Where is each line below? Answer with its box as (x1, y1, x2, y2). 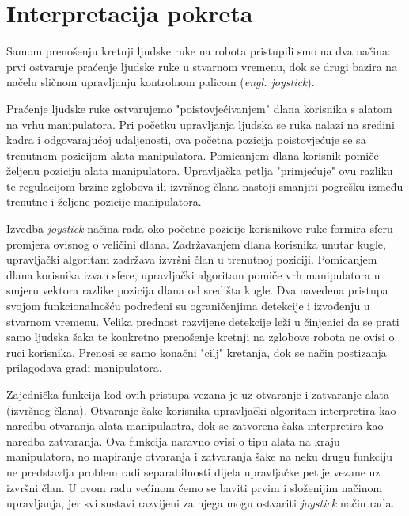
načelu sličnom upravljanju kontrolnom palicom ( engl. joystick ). (6, 74, 315, 90)
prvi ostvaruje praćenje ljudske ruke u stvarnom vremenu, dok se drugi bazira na (6, 58, 398, 74)
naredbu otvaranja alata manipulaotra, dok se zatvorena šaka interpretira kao (6, 417, 384, 434)
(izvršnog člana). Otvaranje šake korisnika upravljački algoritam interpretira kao (6, 401, 396, 418)
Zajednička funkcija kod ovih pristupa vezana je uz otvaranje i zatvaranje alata (6, 386, 390, 402)
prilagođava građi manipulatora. (6, 359, 162, 376)
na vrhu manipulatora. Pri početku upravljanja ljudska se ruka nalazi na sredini (6, 116, 395, 132)
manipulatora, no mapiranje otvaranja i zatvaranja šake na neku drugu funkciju (6, 448, 393, 465)
